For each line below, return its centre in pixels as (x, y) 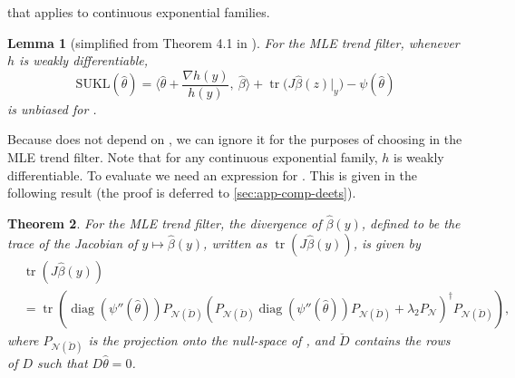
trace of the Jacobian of (73, 242)
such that (63, 362)
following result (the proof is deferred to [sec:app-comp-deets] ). (182, 193)
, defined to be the (411, 223)
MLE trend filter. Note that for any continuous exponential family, (193, 157)
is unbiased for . (52, 108)
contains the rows (402, 339)
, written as (235, 242)
